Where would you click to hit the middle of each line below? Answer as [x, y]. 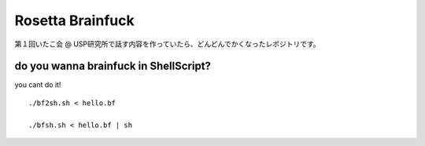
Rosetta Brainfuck [74, 20]
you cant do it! [38, 85]
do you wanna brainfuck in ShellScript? [113, 66]
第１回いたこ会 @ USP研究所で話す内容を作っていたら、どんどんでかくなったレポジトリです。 [167, 44]
